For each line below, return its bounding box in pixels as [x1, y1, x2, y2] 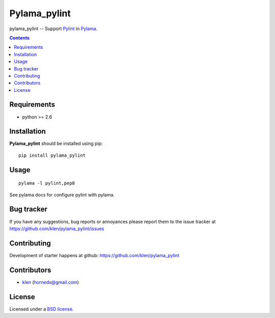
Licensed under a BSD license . [9, 306, 74, 312]
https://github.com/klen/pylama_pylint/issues [9, 225, 104, 232]
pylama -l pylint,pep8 [18, 180, 75, 186]
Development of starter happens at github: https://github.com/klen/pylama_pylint [9, 252, 179, 258]
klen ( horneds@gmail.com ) [22, 279, 79, 285]
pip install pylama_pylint [18, 152, 86, 158]
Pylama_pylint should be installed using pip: [9, 140, 103, 146]
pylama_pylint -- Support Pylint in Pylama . [9, 26, 98, 32]
